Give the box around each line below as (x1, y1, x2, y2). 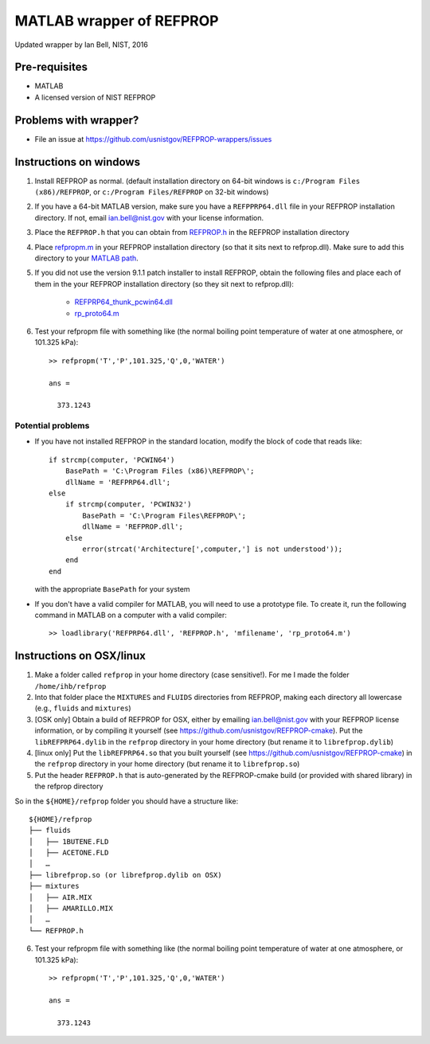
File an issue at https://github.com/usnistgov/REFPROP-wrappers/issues (34, 134, 272, 143)
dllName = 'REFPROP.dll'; (82, 522, 183, 531)
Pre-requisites (14, 61, 88, 74)
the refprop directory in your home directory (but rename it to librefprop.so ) (34, 759, 300, 768)
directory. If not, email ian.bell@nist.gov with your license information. (34, 213, 264, 222)
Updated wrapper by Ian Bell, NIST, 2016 (14, 40, 149, 49)
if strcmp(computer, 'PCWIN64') (49, 455, 175, 464)
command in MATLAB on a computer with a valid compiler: (34, 610, 227, 620)
